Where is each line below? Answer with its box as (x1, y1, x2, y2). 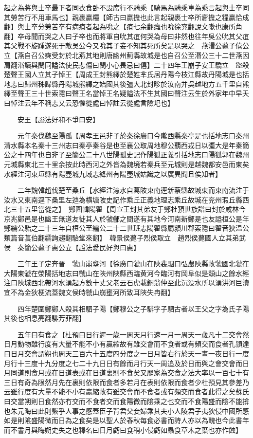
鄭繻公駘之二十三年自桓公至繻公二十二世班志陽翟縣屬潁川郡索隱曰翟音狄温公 (4, 223, 249, 233)
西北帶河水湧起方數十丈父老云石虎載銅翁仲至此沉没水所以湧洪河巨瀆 (31, 277, 249, 288)
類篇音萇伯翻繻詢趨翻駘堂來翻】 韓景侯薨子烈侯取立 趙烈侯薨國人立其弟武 (4, 233, 246, 243)
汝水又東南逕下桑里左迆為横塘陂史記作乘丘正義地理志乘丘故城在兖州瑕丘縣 (4, 194, 242, 204)
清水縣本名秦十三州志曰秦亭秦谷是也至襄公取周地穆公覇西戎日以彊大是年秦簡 (4, 140, 249, 150)
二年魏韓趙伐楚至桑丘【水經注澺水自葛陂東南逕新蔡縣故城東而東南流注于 (17, 185, 249, 195)
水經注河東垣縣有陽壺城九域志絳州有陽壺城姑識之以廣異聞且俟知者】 (4, 168, 222, 179)
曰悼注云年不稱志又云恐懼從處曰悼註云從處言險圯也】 (4, 97, 174, 108)
